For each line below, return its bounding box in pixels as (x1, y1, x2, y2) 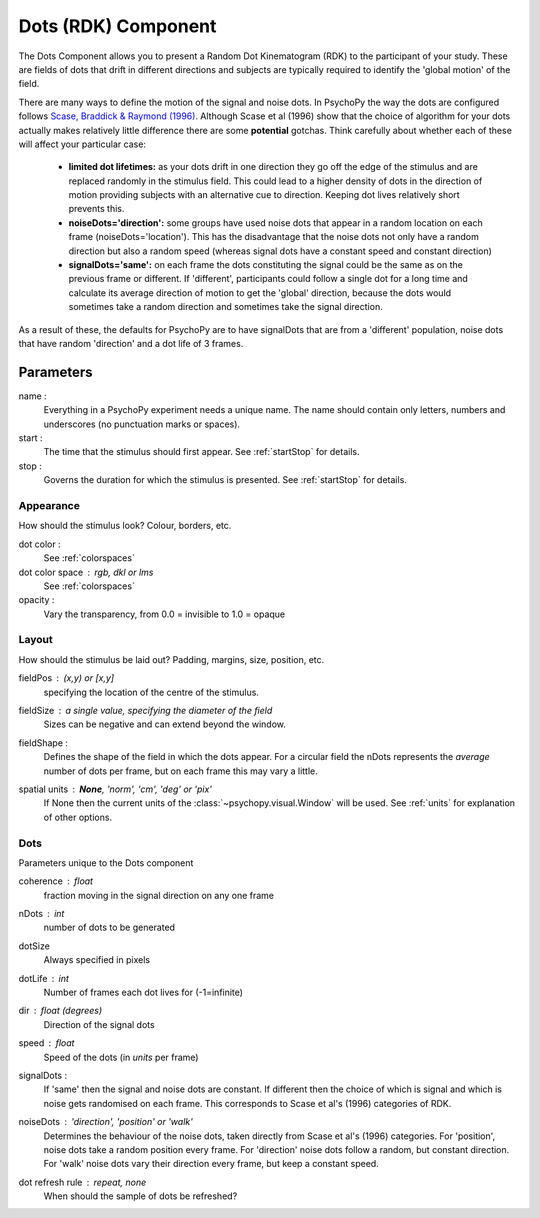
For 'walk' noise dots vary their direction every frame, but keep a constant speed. (43, 1158, 379, 1170)
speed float (18, 1037, 75, 1049)
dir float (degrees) (18, 1005, 103, 1017)
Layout (18, 633, 54, 647)
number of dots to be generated (43, 921, 175, 934)
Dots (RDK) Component (18, 15, 217, 37)
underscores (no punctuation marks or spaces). (43, 418, 240, 430)
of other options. (43, 811, 113, 823)
